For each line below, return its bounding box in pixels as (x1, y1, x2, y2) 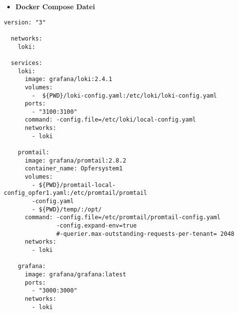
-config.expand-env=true (56, 222, 137, 229)
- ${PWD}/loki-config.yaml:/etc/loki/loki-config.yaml (32, 92, 217, 99)
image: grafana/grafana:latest (24, 271, 126, 278)
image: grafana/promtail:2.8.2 (24, 157, 126, 164)
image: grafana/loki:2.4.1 (24, 76, 112, 83)
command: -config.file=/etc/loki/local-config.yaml (24, 116, 196, 124)
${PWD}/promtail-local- (39, 181, 116, 188)
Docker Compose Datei (15, 1, 95, 11)
